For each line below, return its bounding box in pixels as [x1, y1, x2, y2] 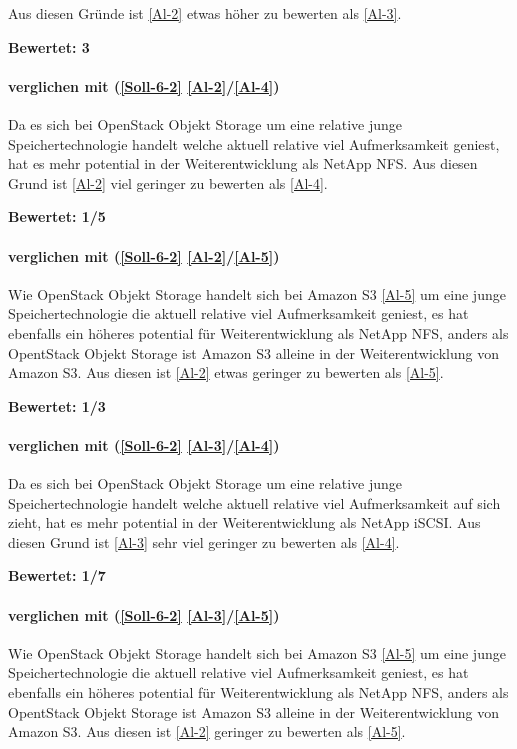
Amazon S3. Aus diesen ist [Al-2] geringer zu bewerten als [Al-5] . [8, 721, 406, 742]
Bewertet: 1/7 [8, 565, 106, 586]
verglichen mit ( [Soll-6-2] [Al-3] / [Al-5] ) [8, 604, 280, 625]
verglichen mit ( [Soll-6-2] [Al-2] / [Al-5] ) [8, 245, 280, 266]
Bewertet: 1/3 [8, 395, 106, 416]
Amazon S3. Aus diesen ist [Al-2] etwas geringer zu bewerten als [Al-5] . [8, 362, 444, 383]
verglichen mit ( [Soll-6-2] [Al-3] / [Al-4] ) [8, 434, 280, 455]
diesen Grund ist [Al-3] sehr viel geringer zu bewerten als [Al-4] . [8, 531, 400, 552]
